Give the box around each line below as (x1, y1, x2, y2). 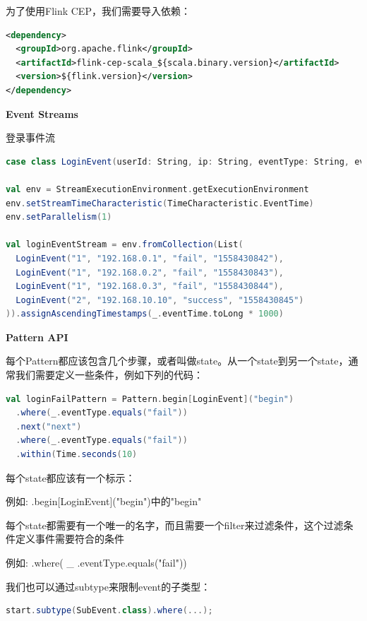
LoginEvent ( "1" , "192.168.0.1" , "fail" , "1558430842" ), (16, 253, 284, 264)
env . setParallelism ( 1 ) (6, 212, 112, 223)
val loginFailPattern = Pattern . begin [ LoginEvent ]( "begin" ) (6, 394, 294, 404)
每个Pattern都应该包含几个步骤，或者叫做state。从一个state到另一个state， (6, 353, 349, 368)
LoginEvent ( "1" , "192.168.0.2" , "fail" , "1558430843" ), (16, 267, 284, 278)
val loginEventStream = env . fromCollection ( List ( (6, 239, 243, 250)
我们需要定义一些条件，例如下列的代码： (15, 367, 203, 382)
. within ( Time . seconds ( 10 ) (16, 449, 138, 460)
